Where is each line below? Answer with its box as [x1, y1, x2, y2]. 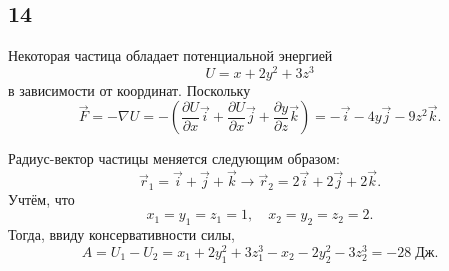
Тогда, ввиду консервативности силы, [8, 224, 235, 245]
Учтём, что [8, 188, 75, 209]
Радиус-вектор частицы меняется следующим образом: [8, 148, 340, 169]
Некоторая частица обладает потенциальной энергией [8, 45, 333, 66]
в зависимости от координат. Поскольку [8, 79, 251, 100]
